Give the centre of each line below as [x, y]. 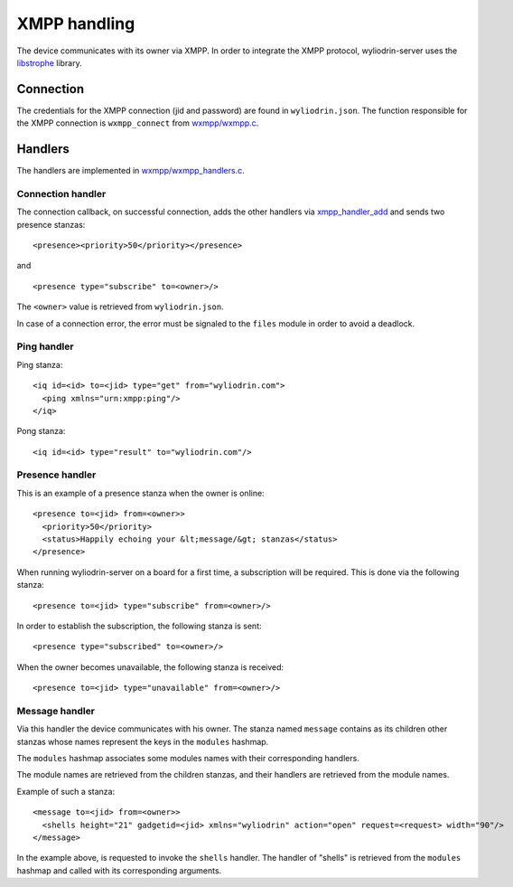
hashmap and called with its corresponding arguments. [119, 870]
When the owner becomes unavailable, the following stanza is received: [150, 667]
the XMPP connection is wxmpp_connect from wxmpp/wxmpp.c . [138, 123]
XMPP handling [76, 24]
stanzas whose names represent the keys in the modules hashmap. [143, 741]
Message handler [56, 711]
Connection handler [61, 193]
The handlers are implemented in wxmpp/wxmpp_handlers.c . [131, 171]
